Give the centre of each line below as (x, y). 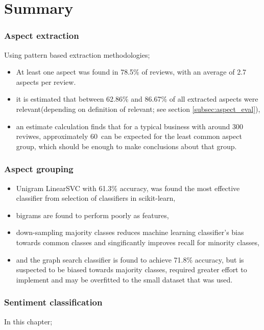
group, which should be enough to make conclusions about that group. (126, 146)
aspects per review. (46, 81)
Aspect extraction (42, 36)
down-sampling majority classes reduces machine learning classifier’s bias (130, 232)
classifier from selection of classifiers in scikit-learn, (96, 198)
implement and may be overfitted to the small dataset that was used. (124, 279)
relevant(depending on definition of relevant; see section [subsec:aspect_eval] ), (138, 109)
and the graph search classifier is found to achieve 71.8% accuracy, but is (130, 259)
